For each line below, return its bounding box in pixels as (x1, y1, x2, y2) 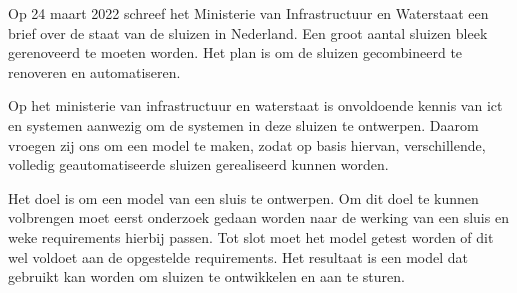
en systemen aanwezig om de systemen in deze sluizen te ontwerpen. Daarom (8, 114, 479, 135)
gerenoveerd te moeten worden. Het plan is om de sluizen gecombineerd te (8, 42, 463, 63)
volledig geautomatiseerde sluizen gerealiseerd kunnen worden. (8, 154, 389, 175)
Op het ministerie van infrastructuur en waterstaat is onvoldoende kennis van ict (8, 95, 503, 116)
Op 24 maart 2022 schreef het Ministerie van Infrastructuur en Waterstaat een (8, 3, 489, 23)
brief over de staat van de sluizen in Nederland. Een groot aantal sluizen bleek (8, 22, 488, 43)
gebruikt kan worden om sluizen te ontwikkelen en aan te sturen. (8, 266, 405, 287)
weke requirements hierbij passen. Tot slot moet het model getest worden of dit (8, 226, 494, 247)
